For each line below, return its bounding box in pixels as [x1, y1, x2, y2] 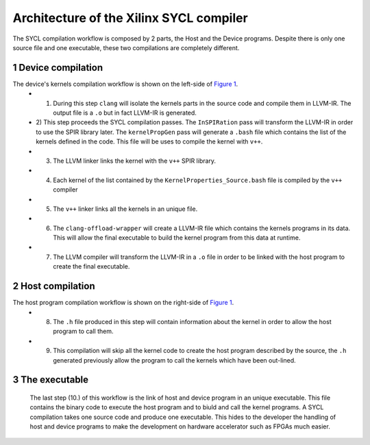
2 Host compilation [12, 280, 95, 292]
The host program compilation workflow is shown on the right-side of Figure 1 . [12, 299, 234, 307]
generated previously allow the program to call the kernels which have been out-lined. [53, 356, 296, 364]
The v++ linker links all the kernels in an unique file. [53, 205, 198, 213]
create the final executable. [53, 262, 130, 271]
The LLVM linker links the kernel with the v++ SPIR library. [53, 157, 216, 165]
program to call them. [53, 327, 114, 336]
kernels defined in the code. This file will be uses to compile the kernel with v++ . [36, 137, 263, 146]
